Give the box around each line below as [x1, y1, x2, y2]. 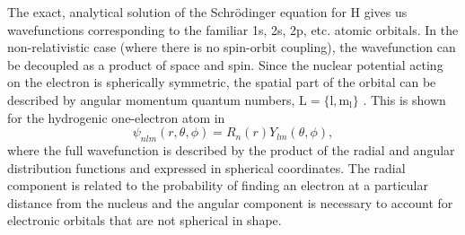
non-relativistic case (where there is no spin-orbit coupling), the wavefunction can [7, 38, 456, 57]
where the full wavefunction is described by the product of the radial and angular [7, 140, 455, 159]
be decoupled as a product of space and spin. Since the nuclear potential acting [7, 55, 443, 74]
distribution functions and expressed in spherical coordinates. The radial [7, 158, 406, 177]
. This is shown [363, 90, 446, 109]
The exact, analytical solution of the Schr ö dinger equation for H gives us [7, 3, 408, 21]
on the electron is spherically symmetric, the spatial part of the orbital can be [7, 73, 436, 91]
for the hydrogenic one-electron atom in [7, 108, 225, 126]
